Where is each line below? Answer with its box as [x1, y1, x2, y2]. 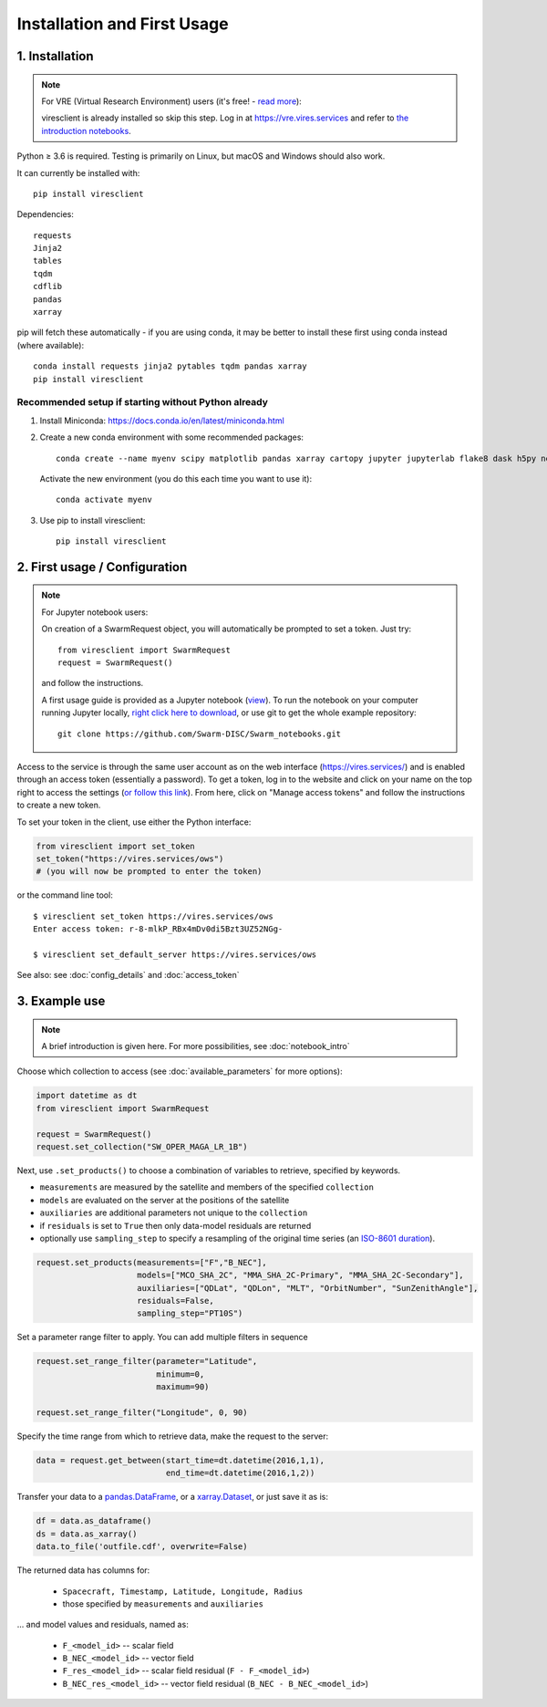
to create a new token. [16, 799, 101, 811]
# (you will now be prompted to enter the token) [36, 867, 263, 877]
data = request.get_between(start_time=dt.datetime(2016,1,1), [36, 1455, 325, 1465]
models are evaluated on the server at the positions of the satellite [39, 1194, 290, 1205]
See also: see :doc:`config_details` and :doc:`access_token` [16, 970, 241, 981]
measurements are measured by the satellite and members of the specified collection [39, 1181, 374, 1192]
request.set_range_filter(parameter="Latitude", [36, 1356, 258, 1367]
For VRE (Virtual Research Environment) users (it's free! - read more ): [41, 96, 303, 107]
